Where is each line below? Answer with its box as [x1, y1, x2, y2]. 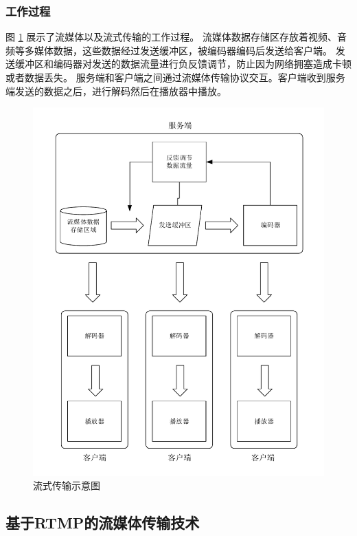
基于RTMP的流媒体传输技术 [5, 512, 200, 533]
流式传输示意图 [33, 478, 100, 493]
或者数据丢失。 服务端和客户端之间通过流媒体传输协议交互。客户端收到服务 [5, 70, 345, 84]
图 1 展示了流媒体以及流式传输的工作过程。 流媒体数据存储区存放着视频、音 [5, 30, 347, 44]
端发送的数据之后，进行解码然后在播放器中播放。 [5, 83, 227, 98]
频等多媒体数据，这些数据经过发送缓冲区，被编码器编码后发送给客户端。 [5, 43, 332, 57]
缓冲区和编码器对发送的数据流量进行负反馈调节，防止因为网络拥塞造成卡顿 [14, 56, 352, 71]
